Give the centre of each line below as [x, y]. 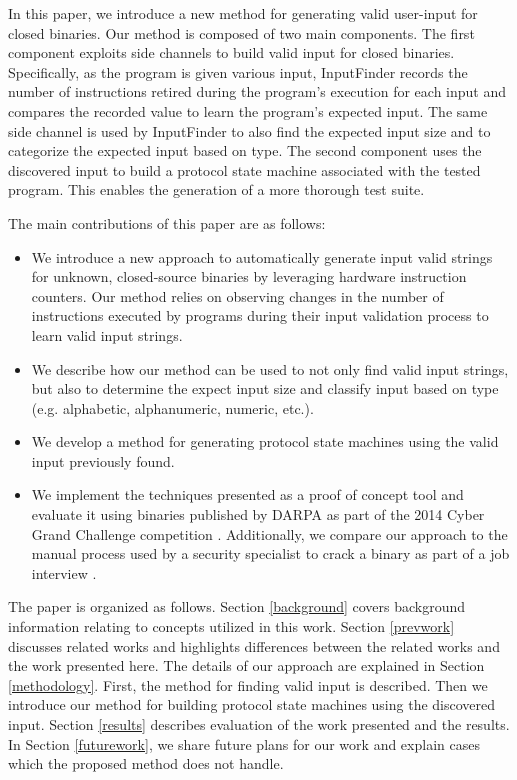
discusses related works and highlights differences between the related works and [254, 645]
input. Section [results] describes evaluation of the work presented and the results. [259, 724]
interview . [64, 572]
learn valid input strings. [107, 334]
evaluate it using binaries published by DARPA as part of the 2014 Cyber [258, 514]
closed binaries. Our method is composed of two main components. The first [241, 32]
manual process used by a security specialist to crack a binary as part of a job [270, 553]
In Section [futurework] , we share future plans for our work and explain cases [244, 743]
